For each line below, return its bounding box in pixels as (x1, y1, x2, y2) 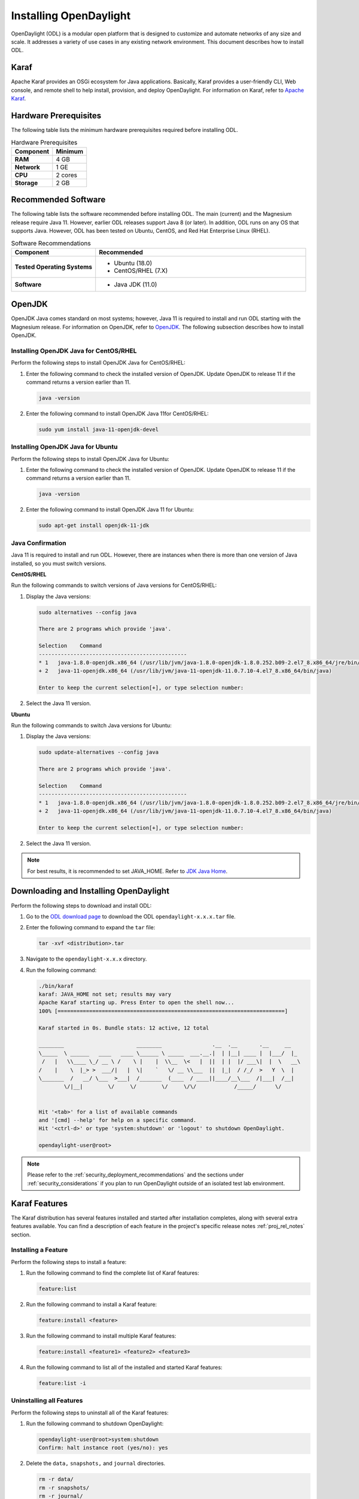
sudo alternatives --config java (38, 609, 137, 616)
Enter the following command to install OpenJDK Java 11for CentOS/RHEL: (26, 410, 209, 417)
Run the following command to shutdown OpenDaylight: (26, 1420, 164, 1427)
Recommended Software (11, 195, 106, 205)
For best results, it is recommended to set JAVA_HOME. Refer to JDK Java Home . (27, 867, 228, 875)
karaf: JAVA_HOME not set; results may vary (38, 991, 172, 998)
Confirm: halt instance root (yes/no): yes (38, 1444, 169, 1451)
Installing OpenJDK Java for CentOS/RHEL (11, 347, 137, 355)
